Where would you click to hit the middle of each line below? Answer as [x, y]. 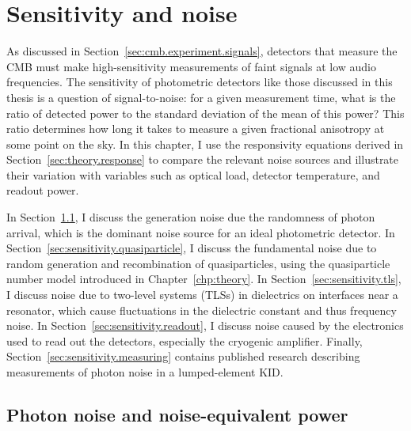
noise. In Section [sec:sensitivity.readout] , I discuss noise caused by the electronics [205, 325]
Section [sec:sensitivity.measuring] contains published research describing [183, 356]
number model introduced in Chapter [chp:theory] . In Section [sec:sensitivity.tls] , [204, 279]
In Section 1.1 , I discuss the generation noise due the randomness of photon [191, 217]
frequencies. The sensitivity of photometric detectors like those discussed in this [200, 82]
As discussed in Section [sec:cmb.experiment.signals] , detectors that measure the [202, 51]
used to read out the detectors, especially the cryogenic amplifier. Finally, [185, 340]
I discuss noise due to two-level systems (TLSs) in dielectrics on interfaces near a [202, 295]
